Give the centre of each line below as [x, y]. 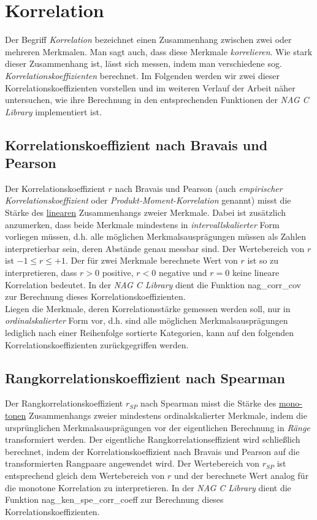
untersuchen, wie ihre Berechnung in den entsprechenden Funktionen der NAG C [157, 100]
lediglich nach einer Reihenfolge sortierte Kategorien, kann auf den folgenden [150, 332]
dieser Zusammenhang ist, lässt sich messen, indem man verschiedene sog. [143, 63]
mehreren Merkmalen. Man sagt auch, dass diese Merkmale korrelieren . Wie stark [159, 51]
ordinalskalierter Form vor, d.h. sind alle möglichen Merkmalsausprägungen [147, 320]
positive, [118, 273]
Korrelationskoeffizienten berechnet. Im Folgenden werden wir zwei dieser [143, 75]
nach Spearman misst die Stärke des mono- [222, 403]
